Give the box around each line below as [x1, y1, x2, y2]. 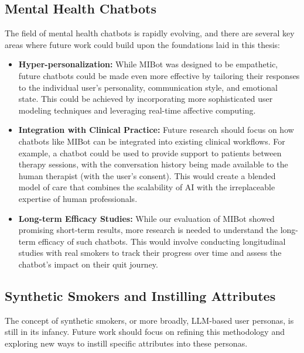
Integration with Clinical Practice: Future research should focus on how [18, 124, 294, 136]
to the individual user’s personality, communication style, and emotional [18, 81, 278, 93]
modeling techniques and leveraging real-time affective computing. [18, 104, 256, 116]
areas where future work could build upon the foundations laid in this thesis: [5, 38, 280, 50]
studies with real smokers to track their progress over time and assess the [18, 246, 282, 259]
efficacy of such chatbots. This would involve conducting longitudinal [38, 235, 286, 247]
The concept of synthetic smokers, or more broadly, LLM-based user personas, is [5, 314, 294, 326]
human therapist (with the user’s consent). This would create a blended [18, 169, 276, 181]
